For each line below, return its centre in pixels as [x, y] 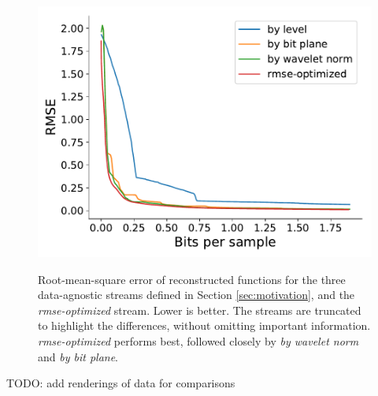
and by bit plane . [78, 356]
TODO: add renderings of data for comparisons [121, 383]
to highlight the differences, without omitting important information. [204, 325]
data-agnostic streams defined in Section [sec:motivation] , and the [196, 295]
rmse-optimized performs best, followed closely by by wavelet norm [198, 340]
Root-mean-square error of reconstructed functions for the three [192, 279]
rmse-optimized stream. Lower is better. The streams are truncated [200, 310]
